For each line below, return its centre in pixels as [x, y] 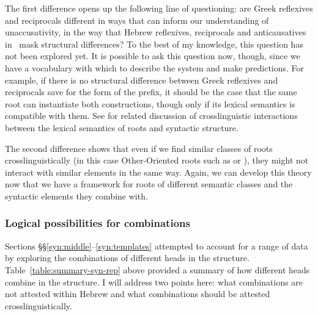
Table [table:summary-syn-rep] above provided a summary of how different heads [157, 269]
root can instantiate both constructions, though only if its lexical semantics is [150, 103]
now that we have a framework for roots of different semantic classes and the [149, 184]
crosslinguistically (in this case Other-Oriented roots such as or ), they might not [157, 160]
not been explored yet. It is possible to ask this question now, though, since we [153, 56]
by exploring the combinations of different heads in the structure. [127, 258]
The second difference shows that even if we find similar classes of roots [139, 148]
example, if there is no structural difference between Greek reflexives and [142, 80]
